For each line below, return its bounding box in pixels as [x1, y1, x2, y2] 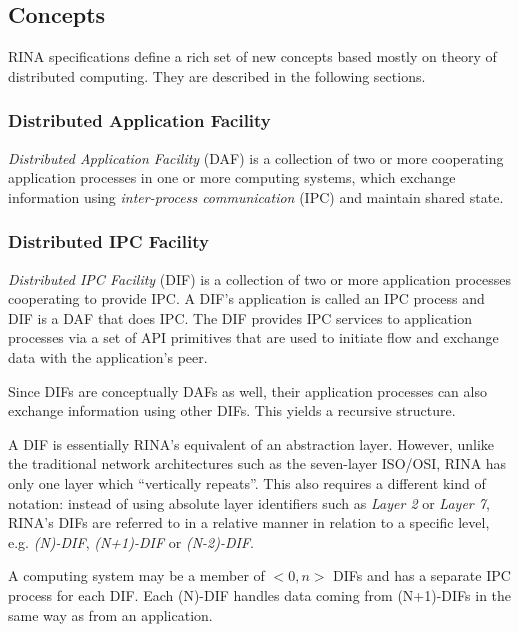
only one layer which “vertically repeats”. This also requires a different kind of [8, 472, 486, 493]
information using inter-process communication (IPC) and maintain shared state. [8, 186, 504, 207]
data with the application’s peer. [8, 346, 208, 367]
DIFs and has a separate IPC [333, 565, 511, 586]
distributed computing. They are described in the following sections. [8, 65, 426, 86]
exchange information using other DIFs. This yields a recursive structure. [8, 400, 456, 421]
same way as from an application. [8, 604, 213, 625]
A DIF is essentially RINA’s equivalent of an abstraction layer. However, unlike [8, 433, 494, 454]
